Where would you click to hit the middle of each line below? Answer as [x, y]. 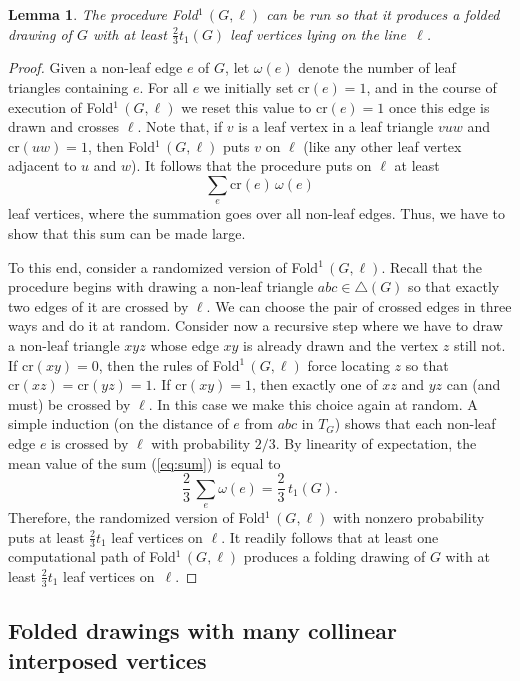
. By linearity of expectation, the [376, 442]
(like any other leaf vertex [382, 145]
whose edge [184, 344]
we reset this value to [246, 106]
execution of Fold [61, 106]
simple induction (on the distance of [118, 423]
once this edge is [439, 106]
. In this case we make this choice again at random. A [313, 403]
